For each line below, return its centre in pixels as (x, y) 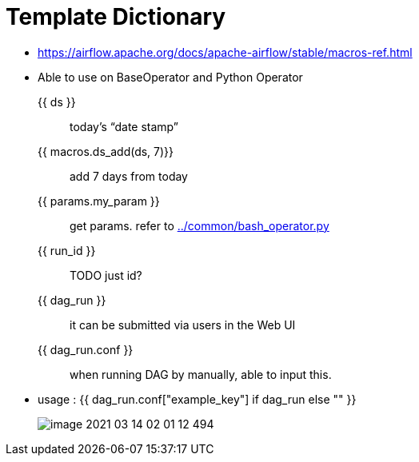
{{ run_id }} (67, 250)
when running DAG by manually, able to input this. (201, 374)
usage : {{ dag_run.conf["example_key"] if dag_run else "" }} (197, 399)
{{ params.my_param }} (99, 201)
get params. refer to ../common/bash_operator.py (200, 225)
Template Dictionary (116, 17)
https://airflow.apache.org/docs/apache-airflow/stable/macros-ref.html (225, 52)
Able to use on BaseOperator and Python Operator (170, 77)
